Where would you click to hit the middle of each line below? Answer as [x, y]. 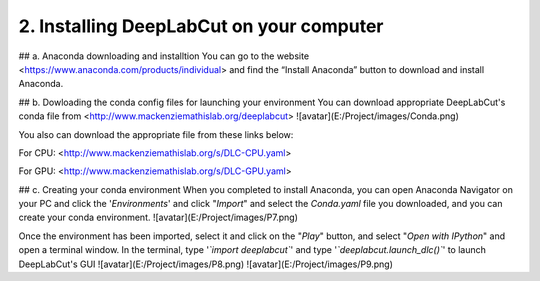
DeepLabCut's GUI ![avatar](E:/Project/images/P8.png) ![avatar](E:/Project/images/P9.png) [206, 264]
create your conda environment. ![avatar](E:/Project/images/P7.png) [158, 217]
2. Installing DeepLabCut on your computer [201, 26]
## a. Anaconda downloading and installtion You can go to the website [164, 56]
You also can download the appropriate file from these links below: [156, 134]
